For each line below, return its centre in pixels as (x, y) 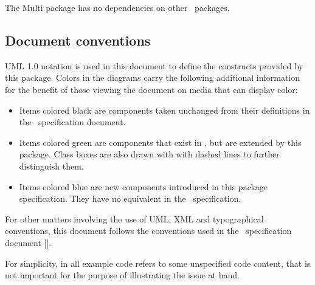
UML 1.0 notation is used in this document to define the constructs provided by (154, 65)
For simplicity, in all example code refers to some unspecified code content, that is (158, 263)
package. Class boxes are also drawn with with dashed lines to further (149, 154)
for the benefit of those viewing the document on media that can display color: (151, 89)
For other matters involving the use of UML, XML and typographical (134, 218)
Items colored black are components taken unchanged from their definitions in (164, 110)
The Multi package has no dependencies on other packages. (117, 7)
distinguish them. (51, 166)
